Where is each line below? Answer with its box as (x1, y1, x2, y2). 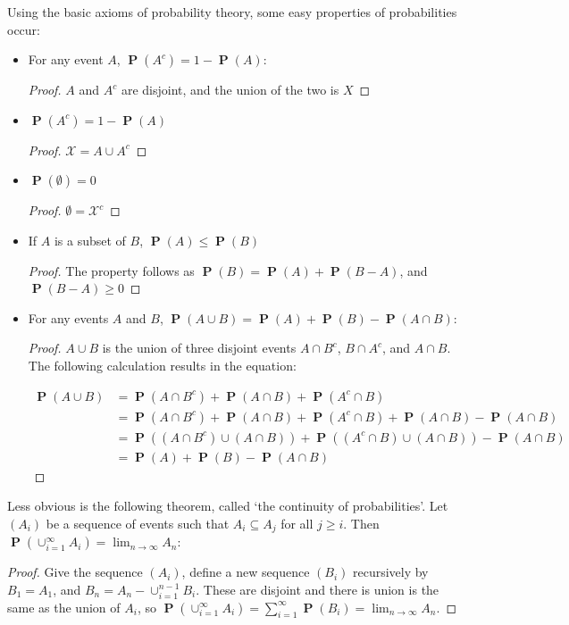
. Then (343, 513, 380, 532)
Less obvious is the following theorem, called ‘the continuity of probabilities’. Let (7, 496, 448, 515)
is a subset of (54, 230, 126, 249)
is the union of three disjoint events (102, 338, 297, 357)
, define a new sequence (181, 562, 310, 581)
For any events (28, 308, 109, 327)
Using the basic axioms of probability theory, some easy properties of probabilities (7, 3, 457, 21)
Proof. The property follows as (28, 261, 195, 279)
